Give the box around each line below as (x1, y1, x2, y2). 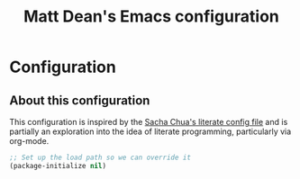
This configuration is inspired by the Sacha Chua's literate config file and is (9, 117, 288, 127)
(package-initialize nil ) (9, 161, 106, 170)
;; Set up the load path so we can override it (9, 153, 192, 162)
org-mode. (9, 136, 50, 146)
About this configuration (9, 93, 150, 108)
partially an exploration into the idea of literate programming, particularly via (9, 126, 292, 137)
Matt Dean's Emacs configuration (23, 6, 279, 27)
